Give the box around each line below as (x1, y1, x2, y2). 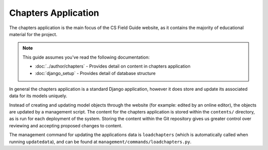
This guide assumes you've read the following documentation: (22, 54, 150, 60)
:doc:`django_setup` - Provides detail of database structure (35, 70, 156, 76)
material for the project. (9, 31, 58, 37)
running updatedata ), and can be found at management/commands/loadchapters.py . (9, 139, 192, 145)
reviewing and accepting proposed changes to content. (9, 122, 123, 128)
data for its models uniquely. (9, 93, 67, 99)
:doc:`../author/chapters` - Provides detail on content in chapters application (35, 63, 191, 69)
